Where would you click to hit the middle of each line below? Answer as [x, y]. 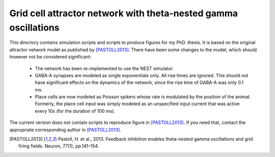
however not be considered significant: [50, 57]
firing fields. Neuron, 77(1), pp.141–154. [59, 146]
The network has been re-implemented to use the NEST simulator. [104, 68]
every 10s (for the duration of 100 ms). [75, 111]
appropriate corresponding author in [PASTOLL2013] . [65, 130]
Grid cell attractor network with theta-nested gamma [123, 13]
